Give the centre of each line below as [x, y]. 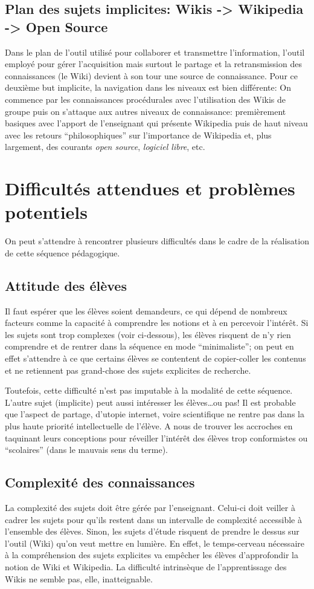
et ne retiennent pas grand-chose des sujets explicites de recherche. [128, 370]
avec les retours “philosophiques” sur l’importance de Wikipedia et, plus [138, 135]
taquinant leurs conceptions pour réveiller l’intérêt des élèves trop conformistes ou [156, 438]
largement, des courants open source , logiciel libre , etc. [105, 147]
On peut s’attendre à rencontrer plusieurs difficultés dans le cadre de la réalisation [157, 241]
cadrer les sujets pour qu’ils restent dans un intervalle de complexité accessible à [153, 519]
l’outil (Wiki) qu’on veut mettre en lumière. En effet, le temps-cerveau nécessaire [155, 543]
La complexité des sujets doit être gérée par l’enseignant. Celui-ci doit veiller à [150, 507]
